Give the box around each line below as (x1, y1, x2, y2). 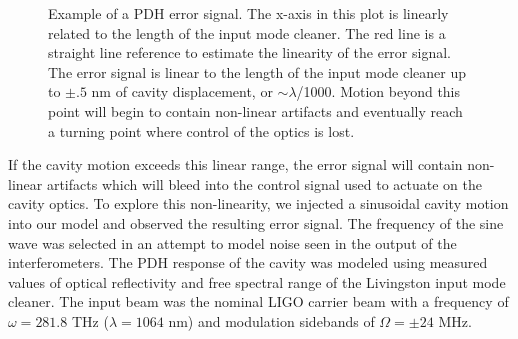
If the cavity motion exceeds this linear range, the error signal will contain (8, 154, 463, 175)
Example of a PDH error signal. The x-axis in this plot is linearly (48, 3, 449, 23)
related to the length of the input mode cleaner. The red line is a (48, 22, 446, 43)
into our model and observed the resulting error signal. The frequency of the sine (8, 212, 504, 233)
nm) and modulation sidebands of (168, 310, 375, 331)
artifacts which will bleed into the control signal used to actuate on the (46, 173, 483, 194)
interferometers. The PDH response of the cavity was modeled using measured (8, 252, 488, 273)
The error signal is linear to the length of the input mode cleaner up (48, 61, 467, 82)
